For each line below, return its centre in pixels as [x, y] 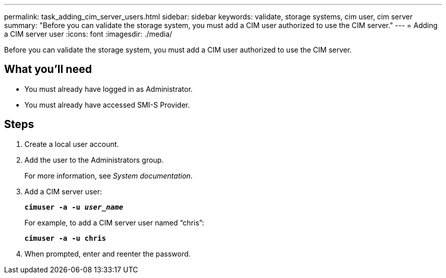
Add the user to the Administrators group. [94, 160]
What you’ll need [48, 69]
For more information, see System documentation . [109, 175]
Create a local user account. [72, 144]
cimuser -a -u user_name [74, 207]
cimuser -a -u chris [65, 238]
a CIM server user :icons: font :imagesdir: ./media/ [88, 34]
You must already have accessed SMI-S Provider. [107, 105]
